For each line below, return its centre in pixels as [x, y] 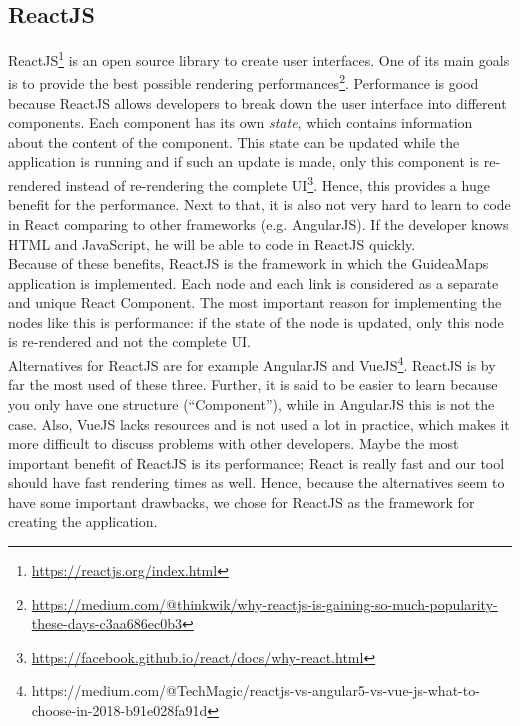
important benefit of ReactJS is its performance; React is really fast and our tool [256, 462]
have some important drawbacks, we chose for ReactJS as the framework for [241, 501]
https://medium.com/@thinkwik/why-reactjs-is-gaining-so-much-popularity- [264, 603]
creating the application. [83, 521]
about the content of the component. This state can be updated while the [234, 141]
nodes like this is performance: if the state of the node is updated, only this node [256, 321]
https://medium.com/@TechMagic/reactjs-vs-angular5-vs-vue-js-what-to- [255, 690]
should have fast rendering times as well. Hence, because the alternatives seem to [256, 482]
